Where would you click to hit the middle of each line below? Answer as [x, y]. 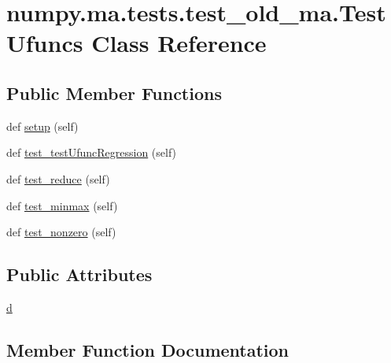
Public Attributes [79, 274]
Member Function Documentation [148, 349]
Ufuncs [45, 43]
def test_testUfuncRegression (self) [92, 152]
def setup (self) [42, 126]
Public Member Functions [114, 93]
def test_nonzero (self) [61, 232]
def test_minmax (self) [62, 205]
